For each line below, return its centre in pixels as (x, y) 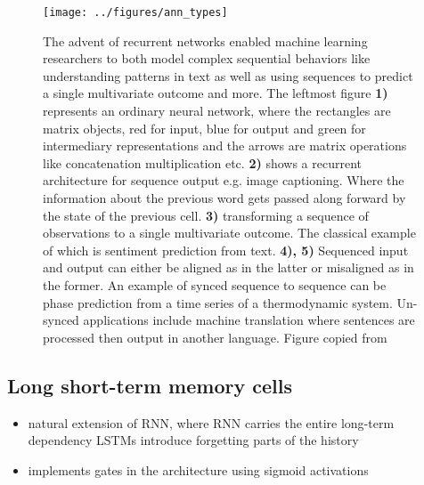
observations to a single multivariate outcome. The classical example (229, 233)
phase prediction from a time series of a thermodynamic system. (218, 302)
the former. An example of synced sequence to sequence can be (215, 284)
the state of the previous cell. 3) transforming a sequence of (206, 215)
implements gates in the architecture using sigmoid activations (198, 469)
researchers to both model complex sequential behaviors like (207, 58)
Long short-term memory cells (150, 385)
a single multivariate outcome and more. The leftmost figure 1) (216, 93)
